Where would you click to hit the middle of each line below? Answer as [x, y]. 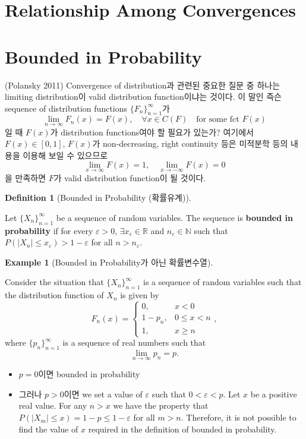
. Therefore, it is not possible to [239, 417]
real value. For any [53, 405]
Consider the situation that [54, 282]
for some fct [218, 120]
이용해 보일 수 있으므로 [65, 155]
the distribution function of [54, 295]
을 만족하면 [26, 177]
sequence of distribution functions [66, 108]
